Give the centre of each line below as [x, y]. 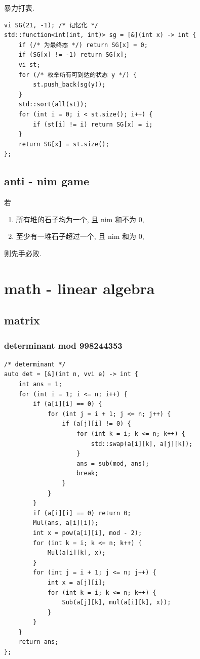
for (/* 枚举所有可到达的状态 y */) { [78, 75]
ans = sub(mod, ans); [113, 463]
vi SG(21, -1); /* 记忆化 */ [51, 25]
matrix [22, 320]
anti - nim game [47, 181]
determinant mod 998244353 [63, 345]
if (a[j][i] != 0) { [96, 424]
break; [88, 473]
